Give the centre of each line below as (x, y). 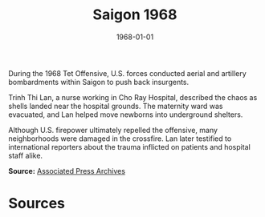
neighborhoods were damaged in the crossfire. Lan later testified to (120, 139)
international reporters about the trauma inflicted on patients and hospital (129, 147)
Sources (37, 204)
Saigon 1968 (135, 15)
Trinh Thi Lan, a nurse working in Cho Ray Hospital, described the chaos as (133, 97)
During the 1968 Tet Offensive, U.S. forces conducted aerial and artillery (127, 73)
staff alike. (25, 155)
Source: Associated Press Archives (67, 171)
